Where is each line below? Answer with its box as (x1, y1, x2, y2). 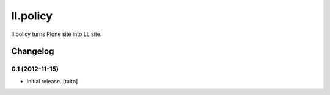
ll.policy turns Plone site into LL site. (11, 30, 102, 38)
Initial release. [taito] (26, 77, 78, 85)
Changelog (11, 46, 54, 57)
